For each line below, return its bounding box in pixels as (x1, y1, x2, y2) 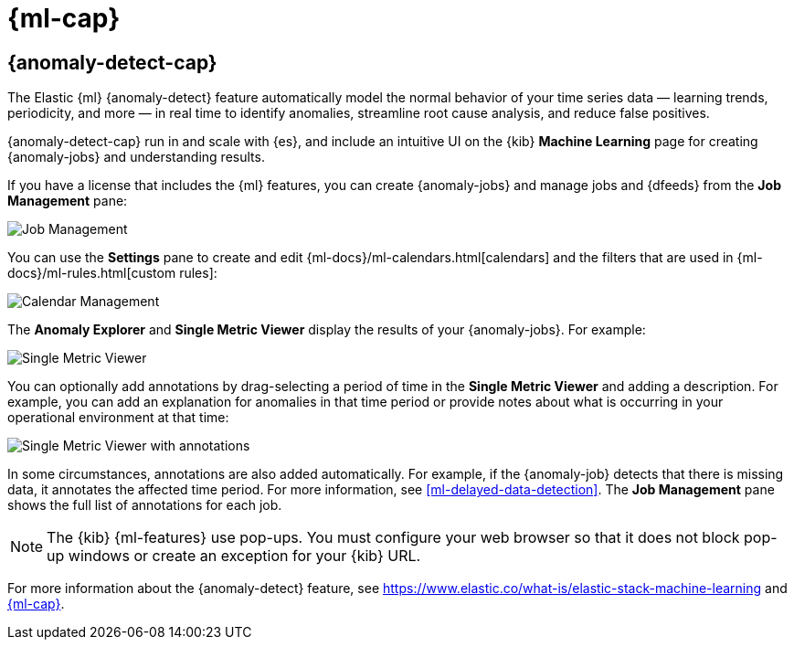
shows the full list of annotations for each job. (7, 497, 282, 514)
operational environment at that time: (7, 409, 229, 426)
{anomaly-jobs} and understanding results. (7, 149, 265, 165)
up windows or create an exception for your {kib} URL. (47, 546, 421, 566)
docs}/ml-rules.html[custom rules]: (7, 265, 217, 281)
